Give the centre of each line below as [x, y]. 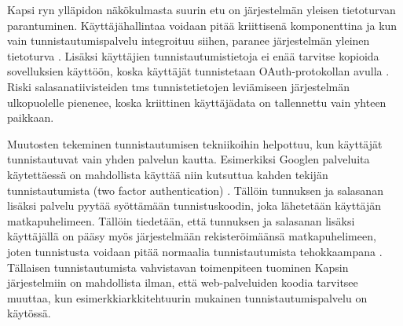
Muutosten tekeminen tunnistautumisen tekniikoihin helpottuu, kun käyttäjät [195, 143]
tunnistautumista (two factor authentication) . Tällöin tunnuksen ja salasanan [195, 190]
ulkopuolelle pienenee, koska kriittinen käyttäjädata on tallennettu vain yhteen [197, 102]
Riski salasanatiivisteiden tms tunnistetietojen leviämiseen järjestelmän [179, 86]
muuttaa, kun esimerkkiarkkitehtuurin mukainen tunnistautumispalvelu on [187, 297]
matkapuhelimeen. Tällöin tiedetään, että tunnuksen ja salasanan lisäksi [181, 220]
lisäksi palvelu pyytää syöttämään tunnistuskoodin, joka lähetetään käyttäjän [194, 205]
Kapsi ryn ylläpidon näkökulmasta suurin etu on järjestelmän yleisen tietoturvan [201, 9]
